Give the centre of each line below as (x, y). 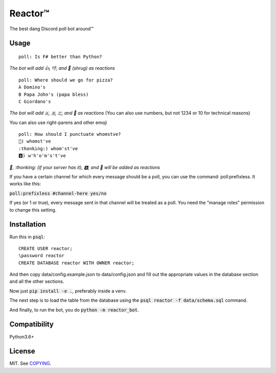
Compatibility (31, 325)
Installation (28, 225)
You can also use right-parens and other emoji (58, 122)
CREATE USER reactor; (45, 248)
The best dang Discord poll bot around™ (52, 29)
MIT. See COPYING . (30, 363)
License (22, 351)
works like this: (25, 184)
